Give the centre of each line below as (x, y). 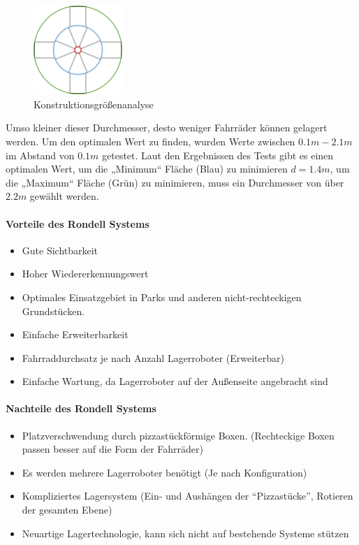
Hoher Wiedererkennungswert (85, 274)
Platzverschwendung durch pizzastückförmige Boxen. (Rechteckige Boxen (178, 435)
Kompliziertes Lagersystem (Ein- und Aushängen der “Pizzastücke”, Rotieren (188, 496)
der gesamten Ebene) (67, 510)
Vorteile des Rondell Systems (78, 223)
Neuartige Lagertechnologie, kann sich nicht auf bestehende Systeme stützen (185, 533)
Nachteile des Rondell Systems (81, 408)
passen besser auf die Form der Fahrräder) (112, 449)
